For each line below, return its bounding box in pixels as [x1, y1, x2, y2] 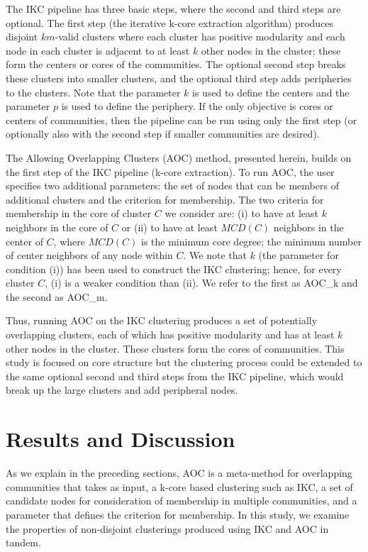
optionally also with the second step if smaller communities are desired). [6, 126, 320, 141]
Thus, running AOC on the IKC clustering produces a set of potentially [6, 313, 318, 328]
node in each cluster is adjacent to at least [6, 43, 190, 57]
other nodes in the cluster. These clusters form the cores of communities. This [6, 341, 345, 355]
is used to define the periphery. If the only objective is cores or [61, 99, 333, 114]
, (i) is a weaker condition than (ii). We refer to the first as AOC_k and [45, 275, 358, 290]
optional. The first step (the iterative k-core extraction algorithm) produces [6, 15, 334, 30]
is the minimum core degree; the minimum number [140, 233, 362, 248]
